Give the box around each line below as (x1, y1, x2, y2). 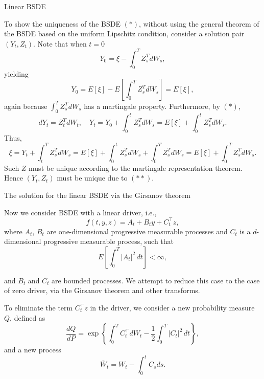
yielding (4, 68, 29, 79)
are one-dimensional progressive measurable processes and (46, 226, 228, 236)
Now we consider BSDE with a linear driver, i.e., (4, 207, 157, 217)
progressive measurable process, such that (43, 236, 174, 247)
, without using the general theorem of (139, 18, 259, 29)
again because (4, 100, 47, 111)
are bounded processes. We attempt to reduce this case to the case (52, 275, 260, 285)
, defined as (10, 312, 45, 323)
